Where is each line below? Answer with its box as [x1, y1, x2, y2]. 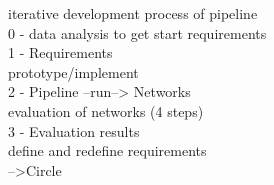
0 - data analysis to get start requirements [8, 22, 267, 43]
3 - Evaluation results [8, 120, 140, 141]
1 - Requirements [8, 42, 113, 63]
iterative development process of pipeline [8, 3, 258, 23]
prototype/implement [8, 61, 139, 82]
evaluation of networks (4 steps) [8, 100, 204, 121]
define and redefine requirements [8, 140, 207, 161]
